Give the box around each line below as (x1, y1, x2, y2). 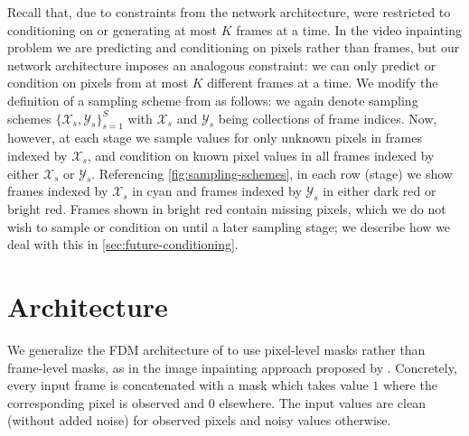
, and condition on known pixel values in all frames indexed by (87, 145, 435, 164)
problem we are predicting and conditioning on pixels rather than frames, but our (7, 38, 460, 57)
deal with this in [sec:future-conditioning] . (7, 235, 239, 254)
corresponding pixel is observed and (7, 393, 205, 412)
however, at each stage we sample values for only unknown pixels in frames (7, 128, 422, 147)
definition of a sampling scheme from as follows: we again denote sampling (7, 90, 418, 109)
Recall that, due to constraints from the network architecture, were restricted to (7, 3, 451, 21)
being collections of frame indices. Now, (218, 108, 437, 127)
